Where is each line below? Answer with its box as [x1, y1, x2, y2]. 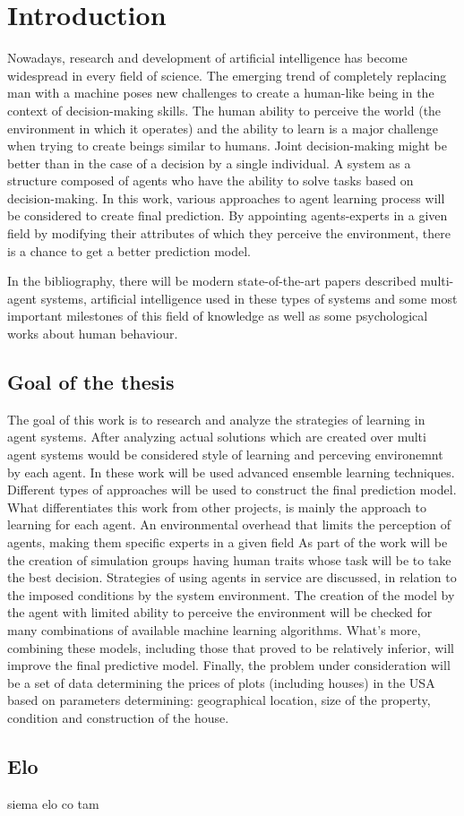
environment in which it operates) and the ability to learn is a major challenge [7, 118, 438, 137]
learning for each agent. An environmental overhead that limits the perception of [7, 515, 451, 534]
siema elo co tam [7, 794, 99, 812]
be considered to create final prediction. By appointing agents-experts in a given [7, 206, 448, 225]
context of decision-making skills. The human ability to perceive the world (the [7, 100, 442, 119]
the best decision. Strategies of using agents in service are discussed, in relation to [7, 568, 457, 587]
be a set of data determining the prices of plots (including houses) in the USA [7, 673, 435, 691]
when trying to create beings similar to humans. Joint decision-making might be [7, 136, 448, 155]
